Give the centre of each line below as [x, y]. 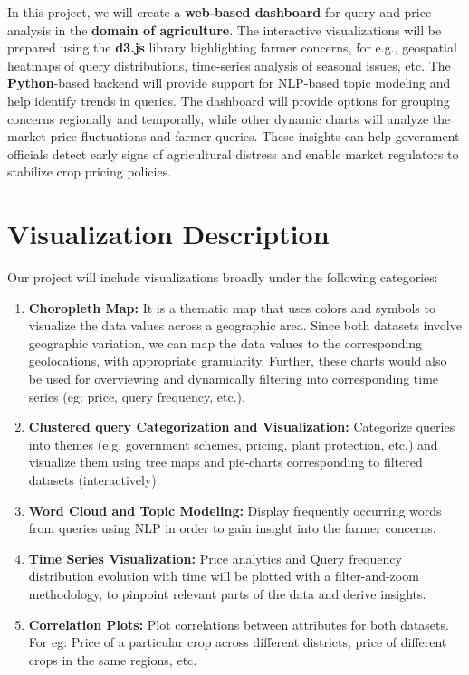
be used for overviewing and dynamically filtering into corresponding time [234, 379]
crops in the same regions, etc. [113, 659]
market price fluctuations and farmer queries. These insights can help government [234, 136]
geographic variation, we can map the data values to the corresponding [225, 342]
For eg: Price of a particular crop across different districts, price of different [238, 642]
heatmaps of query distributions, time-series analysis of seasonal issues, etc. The [229, 65]
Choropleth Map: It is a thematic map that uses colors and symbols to [232, 307]
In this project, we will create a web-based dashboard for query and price [220, 12]
